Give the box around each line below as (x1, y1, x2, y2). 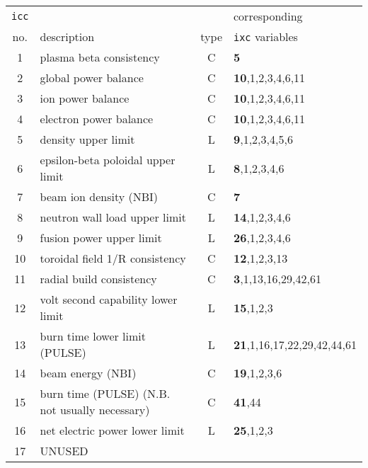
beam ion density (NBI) (40, 188, 159, 205)
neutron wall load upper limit (40, 209, 186, 225)
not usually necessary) (40, 401, 150, 418)
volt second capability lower (40, 291, 178, 307)
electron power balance (40, 110, 154, 127)
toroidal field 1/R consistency (40, 250, 186, 266)
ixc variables (234, 28, 298, 45)
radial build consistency (40, 270, 157, 287)
